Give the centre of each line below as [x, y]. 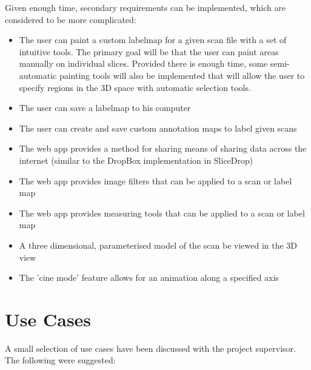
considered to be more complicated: [71, 19]
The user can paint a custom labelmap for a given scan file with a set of [153, 40]
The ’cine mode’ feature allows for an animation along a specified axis [149, 277]
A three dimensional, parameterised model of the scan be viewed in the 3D [158, 245]
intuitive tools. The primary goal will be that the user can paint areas [149, 51]
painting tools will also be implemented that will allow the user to [182, 75]
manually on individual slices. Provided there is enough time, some [143, 63]
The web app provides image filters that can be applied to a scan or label [155, 180]
